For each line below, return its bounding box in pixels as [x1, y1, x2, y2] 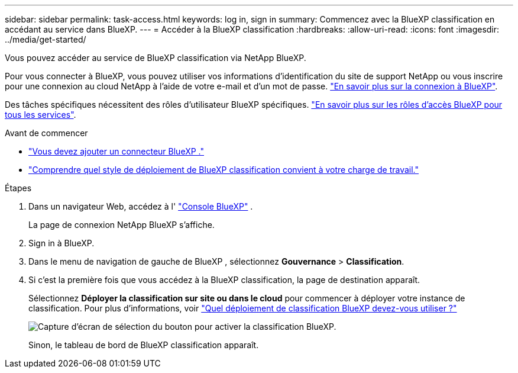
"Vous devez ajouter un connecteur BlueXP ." [28, 146, 204, 156]
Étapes [5, 183, 32, 193]
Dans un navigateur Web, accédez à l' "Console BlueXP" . [28, 201, 253, 211]
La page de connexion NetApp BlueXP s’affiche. [28, 220, 215, 230]
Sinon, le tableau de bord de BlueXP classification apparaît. [28, 340, 259, 350]
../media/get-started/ [5, 34, 86, 44]
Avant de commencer [5, 128, 88, 138]
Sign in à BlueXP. [28, 238, 95, 248]
